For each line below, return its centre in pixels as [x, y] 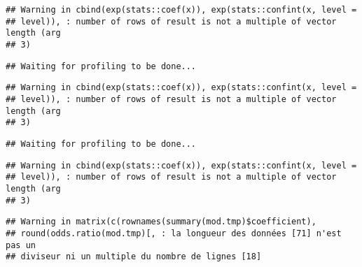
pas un [21, 245]
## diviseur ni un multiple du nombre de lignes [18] [134, 257]
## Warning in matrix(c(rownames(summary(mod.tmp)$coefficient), [161, 222]
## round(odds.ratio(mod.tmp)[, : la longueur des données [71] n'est [174, 233]
